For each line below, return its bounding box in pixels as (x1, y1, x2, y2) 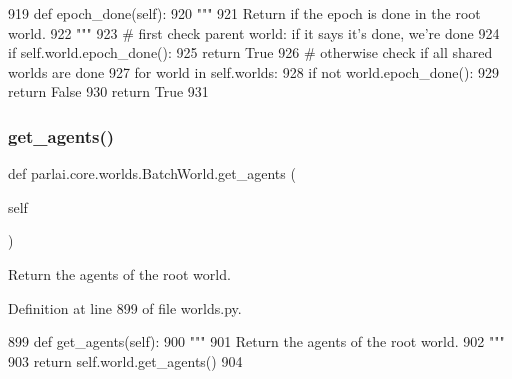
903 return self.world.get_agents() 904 (8, 350, 243, 371)
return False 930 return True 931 (8, 81, 209, 102)
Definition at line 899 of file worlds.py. (8, 297, 242, 318)
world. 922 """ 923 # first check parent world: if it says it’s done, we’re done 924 (8, 22, 500, 43)
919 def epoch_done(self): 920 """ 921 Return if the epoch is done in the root (8, 3, 481, 23)
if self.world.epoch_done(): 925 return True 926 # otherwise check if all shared (8, 42, 493, 63)
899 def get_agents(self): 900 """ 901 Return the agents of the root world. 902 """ (8, 331, 505, 352)
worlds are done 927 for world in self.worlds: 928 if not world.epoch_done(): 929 (8, 61, 499, 82)
